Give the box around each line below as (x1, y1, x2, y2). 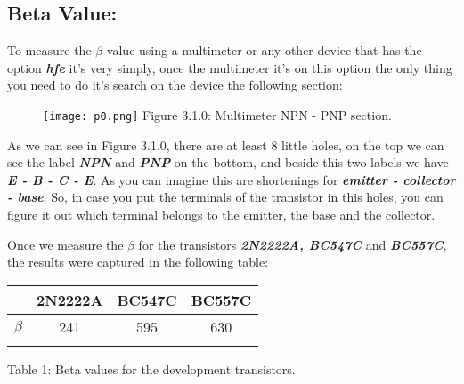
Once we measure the (7, 235, 124, 253)
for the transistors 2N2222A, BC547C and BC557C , (138, 235, 447, 253)
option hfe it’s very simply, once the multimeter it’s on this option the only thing (7, 58, 452, 76)
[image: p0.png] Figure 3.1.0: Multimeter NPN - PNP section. (43, 105, 392, 124)
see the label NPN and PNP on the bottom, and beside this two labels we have (7, 153, 449, 172)
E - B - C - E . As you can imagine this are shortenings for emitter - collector (7, 170, 456, 188)
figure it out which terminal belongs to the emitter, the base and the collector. (7, 205, 436, 224)
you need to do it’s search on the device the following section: (7, 76, 343, 94)
